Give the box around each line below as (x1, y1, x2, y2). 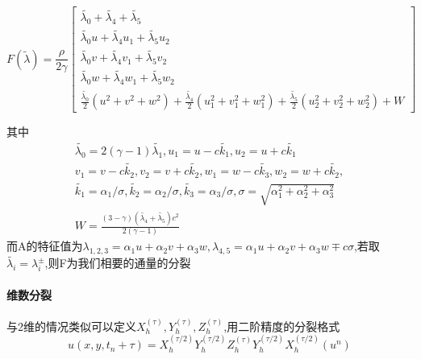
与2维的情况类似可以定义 (6, 317, 136, 334)
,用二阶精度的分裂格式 (223, 317, 340, 334)
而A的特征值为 (6, 237, 83, 254)
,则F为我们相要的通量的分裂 (44, 254, 191, 271)
